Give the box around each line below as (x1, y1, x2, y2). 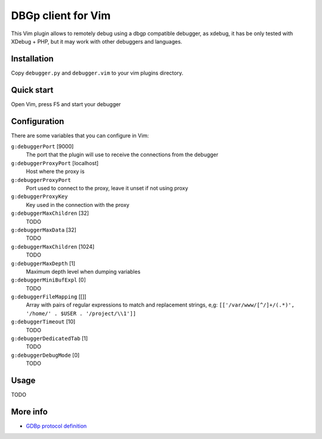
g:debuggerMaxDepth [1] (11, 259, 76, 267)
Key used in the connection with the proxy (26, 201, 129, 208)
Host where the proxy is (26, 168, 85, 175)
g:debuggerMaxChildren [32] (11, 209, 89, 217)
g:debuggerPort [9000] (11, 143, 74, 150)
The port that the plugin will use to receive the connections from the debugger (26, 151, 219, 158)
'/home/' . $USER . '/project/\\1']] (26, 310, 137, 317)
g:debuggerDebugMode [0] (11, 351, 80, 358)
